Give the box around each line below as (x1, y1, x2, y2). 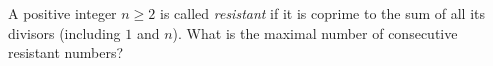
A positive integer (8, 3, 117, 23)
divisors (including (8, 22, 121, 43)
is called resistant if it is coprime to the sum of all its (160, 3, 486, 23)
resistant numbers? (8, 42, 124, 63)
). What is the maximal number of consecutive (172, 22, 458, 43)
